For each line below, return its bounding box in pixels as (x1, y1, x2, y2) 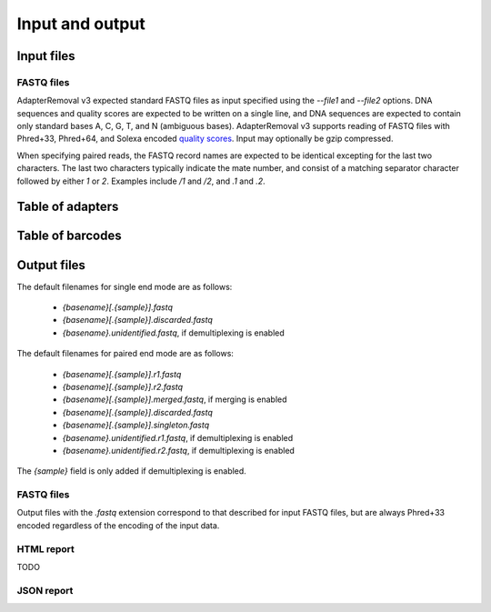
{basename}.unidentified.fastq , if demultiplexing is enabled (62, 327, 286, 338)
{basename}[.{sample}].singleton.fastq (62, 419, 210, 431)
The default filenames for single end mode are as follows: (16, 281, 233, 292)
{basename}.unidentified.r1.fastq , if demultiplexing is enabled (62, 432, 294, 443)
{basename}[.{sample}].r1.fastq (62, 368, 182, 379)
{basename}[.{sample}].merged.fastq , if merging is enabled (62, 394, 287, 405)
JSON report (16, 584, 74, 597)
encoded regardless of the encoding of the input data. (16, 519, 220, 531)
